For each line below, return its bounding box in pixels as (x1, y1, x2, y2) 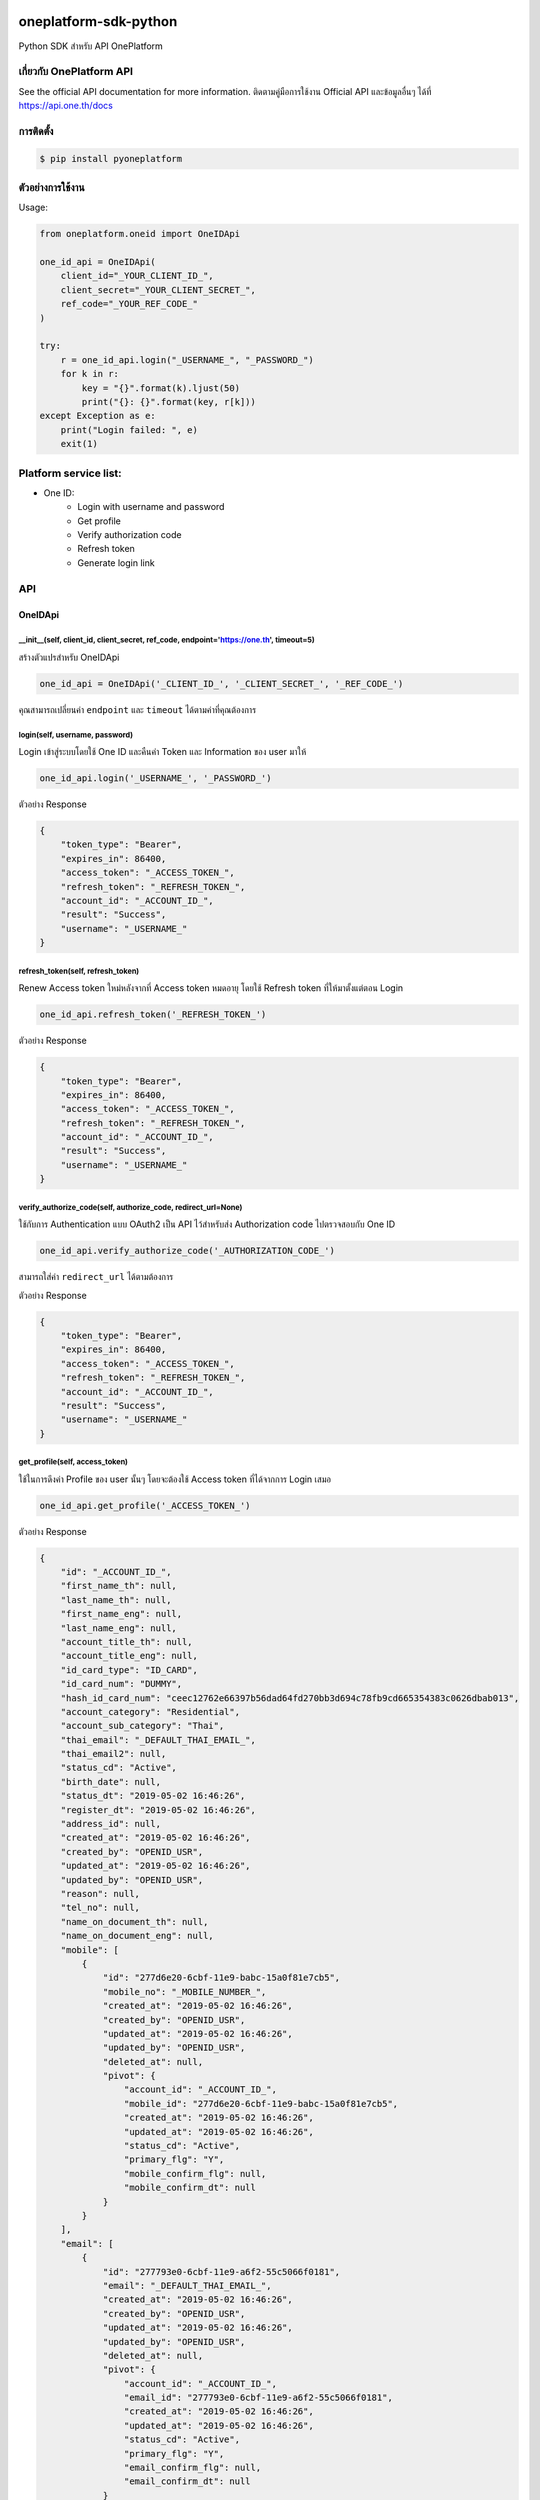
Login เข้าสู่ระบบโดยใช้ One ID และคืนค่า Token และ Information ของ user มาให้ (18, 746, 307, 758)
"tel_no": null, (60, 1902, 140, 1914)
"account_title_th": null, (60, 1636, 194, 1647)
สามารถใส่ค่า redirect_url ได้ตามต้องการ (18, 1271, 174, 1283)
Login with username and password (77, 501, 225, 513)
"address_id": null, (60, 1818, 162, 1830)
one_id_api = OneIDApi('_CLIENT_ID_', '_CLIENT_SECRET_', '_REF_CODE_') (39, 678, 404, 689)
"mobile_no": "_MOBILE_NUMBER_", (102, 1986, 267, 1997)
